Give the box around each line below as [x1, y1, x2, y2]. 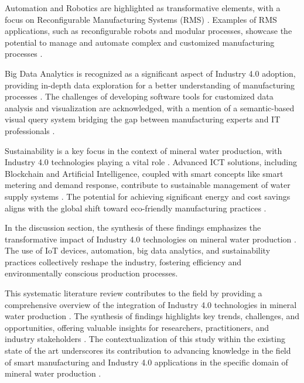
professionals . [5, 124, 55, 136]
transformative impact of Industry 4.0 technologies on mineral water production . [5, 232, 296, 245]
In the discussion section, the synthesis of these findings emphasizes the [5, 221, 261, 234]
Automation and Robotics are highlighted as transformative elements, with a [5, 2, 281, 13]
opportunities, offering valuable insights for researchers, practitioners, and [5, 321, 269, 333]
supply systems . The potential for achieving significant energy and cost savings [5, 190, 291, 202]
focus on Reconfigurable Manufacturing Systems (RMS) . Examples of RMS [5, 13, 277, 25]
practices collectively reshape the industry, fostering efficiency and [5, 255, 242, 268]
